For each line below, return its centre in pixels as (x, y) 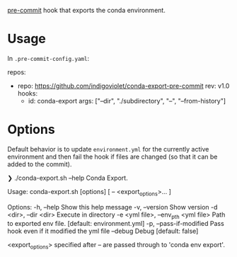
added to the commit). (40, 164)
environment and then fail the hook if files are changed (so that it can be (112, 156)
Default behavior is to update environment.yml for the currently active (108, 149)
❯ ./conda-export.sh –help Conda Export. (68, 178)
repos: (17, 72)
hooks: (27, 93)
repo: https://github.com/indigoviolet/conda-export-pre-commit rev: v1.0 (123, 86)
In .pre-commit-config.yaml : (48, 58)
